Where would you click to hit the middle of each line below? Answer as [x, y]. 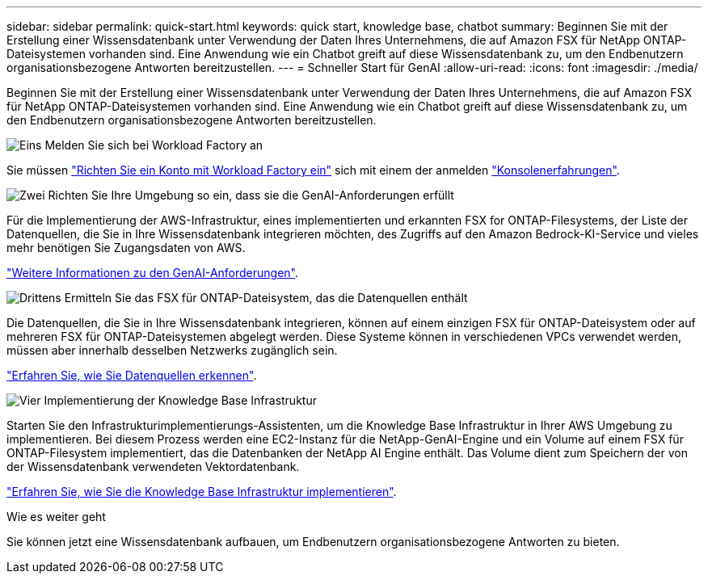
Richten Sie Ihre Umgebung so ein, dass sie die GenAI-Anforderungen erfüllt [251, 195]
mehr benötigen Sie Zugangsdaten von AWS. [126, 248]
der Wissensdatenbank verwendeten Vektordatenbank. [153, 467]
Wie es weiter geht [56, 517]
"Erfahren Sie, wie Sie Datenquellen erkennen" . [132, 375]
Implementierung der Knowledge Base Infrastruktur [180, 400]
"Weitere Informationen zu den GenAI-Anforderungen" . [153, 273]
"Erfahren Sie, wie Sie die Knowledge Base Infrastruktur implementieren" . [202, 492]
